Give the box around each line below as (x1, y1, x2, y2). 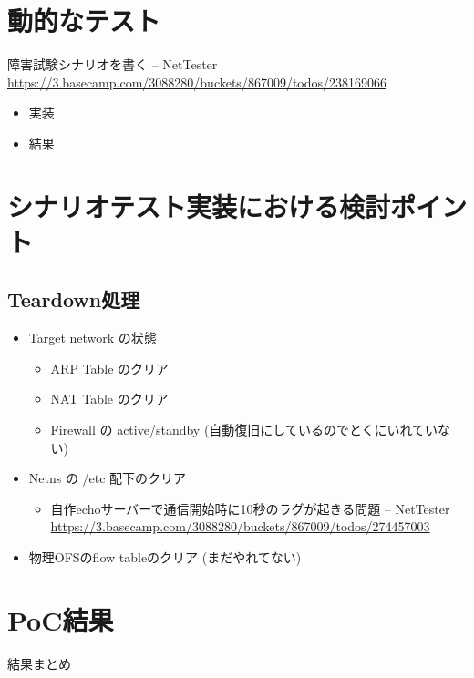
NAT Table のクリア (50, 389, 169, 408)
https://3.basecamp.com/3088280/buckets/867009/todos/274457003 (50, 517, 430, 536)
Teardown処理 (7, 285, 140, 313)
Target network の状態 (28, 328, 157, 347)
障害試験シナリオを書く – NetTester (7, 55, 218, 74)
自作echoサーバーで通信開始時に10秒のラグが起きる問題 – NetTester (50, 498, 450, 518)
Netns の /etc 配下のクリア (28, 468, 187, 488)
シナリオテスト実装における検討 (7, 187, 391, 224)
